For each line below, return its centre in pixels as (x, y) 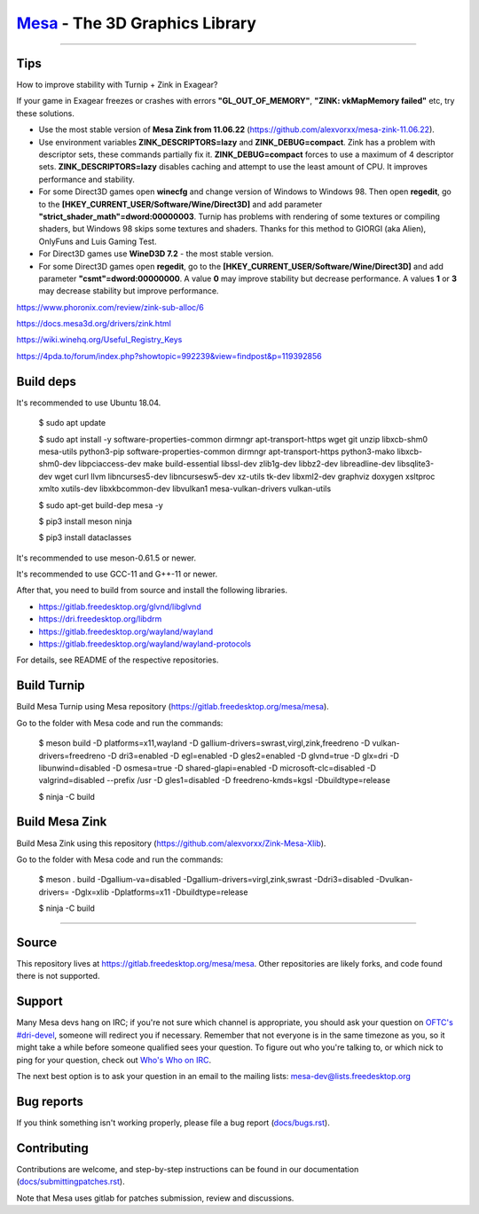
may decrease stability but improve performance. (129, 291)
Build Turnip (51, 686)
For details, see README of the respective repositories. (118, 660)
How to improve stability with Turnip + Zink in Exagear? (117, 85)
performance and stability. (86, 179)
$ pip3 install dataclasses (85, 537)
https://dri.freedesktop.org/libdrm (100, 619)
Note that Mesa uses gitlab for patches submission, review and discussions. (155, 1198)
